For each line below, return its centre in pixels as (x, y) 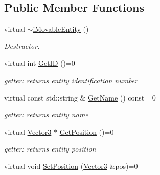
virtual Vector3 (28, 131)
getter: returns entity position (50, 149)
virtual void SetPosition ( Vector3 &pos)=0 (71, 166)
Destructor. (22, 46)
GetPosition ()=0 (87, 131)
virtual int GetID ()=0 (40, 63)
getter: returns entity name (46, 115)
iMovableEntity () (61, 29)
